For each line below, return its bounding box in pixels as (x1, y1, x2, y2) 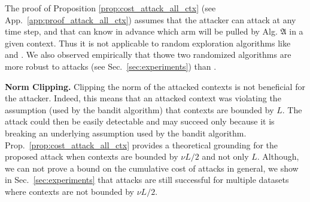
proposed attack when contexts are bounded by (5, 150, 178, 163)
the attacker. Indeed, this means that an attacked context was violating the (5, 92, 281, 104)
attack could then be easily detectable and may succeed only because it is (5, 115, 275, 128)
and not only (202, 150, 249, 163)
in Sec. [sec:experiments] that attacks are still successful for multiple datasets (5, 173, 289, 186)
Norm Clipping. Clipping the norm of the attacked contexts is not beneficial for (5, 80, 305, 92)
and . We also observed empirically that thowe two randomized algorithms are (5, 48, 291, 61)
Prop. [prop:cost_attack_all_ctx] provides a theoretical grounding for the (5, 138, 278, 151)
